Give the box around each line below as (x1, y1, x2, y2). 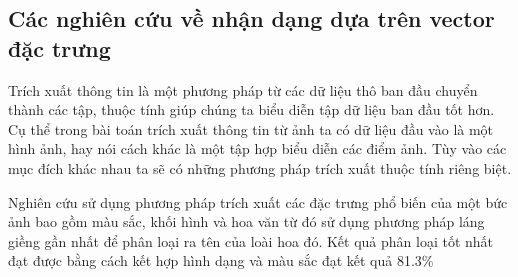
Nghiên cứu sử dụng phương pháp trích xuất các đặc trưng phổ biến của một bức (8, 191, 508, 212)
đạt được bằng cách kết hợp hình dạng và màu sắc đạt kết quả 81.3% (8, 250, 434, 271)
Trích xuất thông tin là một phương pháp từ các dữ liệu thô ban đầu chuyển (8, 79, 478, 100)
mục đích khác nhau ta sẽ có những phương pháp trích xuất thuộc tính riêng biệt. (8, 157, 512, 178)
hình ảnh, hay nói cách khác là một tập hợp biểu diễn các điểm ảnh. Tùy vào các (8, 138, 507, 159)
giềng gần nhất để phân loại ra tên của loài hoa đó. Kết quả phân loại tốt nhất (8, 230, 494, 251)
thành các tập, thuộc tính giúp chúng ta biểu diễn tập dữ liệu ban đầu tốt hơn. (8, 99, 495, 120)
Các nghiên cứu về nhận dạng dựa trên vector (8, 3, 495, 34)
